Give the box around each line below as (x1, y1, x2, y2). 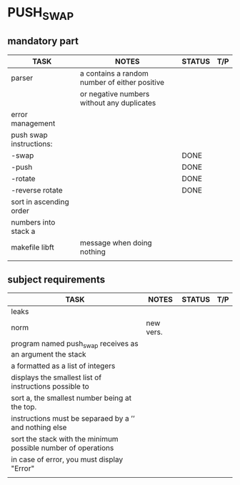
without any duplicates (79, 98, 156, 108)
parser (11, 73, 34, 83)
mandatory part (7, 35, 79, 47)
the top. (11, 402, 37, 412)
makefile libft (11, 242, 55, 252)
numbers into (11, 217, 56, 227)
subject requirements (7, 273, 106, 285)
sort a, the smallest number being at (11, 393, 132, 403)
